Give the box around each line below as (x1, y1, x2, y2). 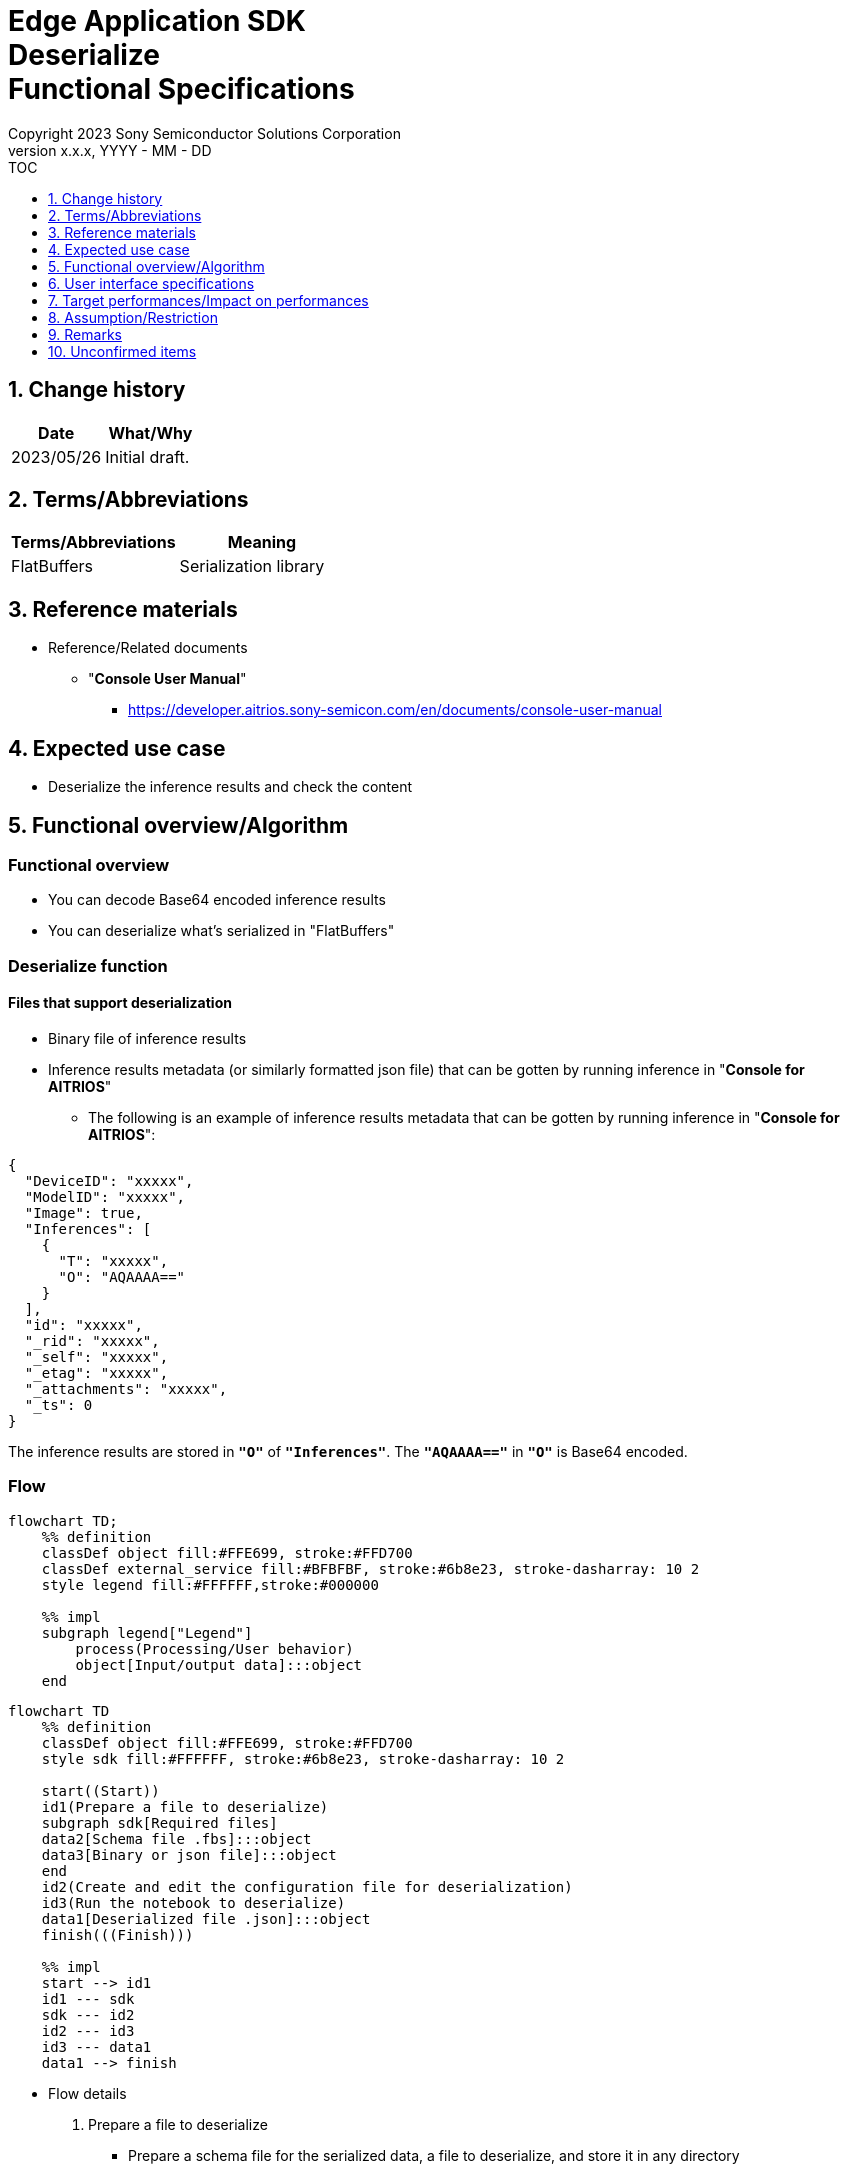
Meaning (227, 532, 297, 553)
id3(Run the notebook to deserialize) (41, 1894, 346, 1911)
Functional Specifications (8, 72, 355, 106)
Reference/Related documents (48, 639, 248, 657)
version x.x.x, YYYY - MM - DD (8, 141, 212, 159)
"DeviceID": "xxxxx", (24, 1172, 194, 1189)
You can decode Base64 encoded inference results (48, 891, 386, 909)
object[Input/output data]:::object (75, 1656, 363, 1673)
